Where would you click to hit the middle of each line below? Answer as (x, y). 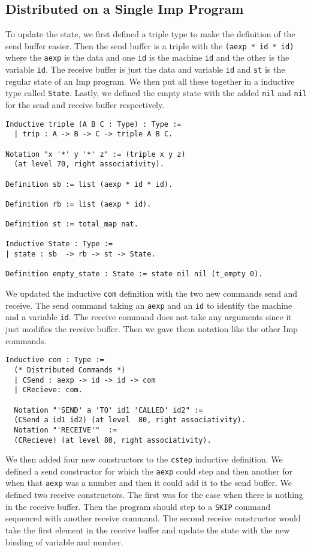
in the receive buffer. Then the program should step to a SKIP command (138, 506)
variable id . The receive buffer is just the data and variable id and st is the (145, 69)
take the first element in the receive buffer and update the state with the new (148, 529)
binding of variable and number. (64, 541)
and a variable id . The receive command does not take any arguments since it (149, 317)
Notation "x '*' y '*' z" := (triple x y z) (96, 154)
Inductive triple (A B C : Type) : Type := (93, 124)
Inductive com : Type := (55, 360)
